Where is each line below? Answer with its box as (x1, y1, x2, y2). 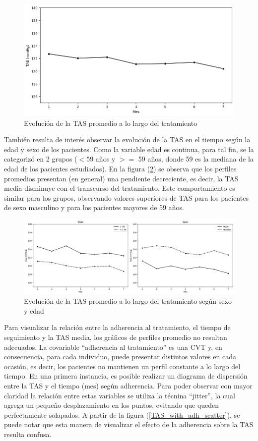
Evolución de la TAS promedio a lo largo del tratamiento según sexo (24, 296, 232, 306)
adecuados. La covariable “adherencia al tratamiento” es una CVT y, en (4, 341, 222, 352)
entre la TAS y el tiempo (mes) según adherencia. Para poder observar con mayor (4, 380, 253, 390)
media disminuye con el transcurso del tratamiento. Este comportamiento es (4, 183, 235, 193)
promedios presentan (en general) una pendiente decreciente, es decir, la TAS (4, 173, 239, 183)
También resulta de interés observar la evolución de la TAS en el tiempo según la (4, 134, 251, 145)
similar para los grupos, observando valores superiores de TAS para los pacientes (4, 192, 249, 203)
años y (95, 154, 116, 164)
